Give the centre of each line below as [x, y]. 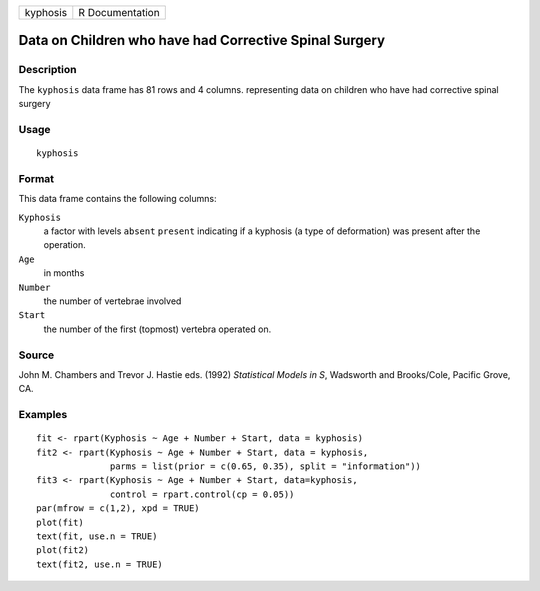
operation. [64, 245]
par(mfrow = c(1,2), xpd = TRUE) [118, 508]
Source [36, 355]
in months [64, 273]
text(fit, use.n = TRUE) [97, 536]
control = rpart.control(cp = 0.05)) [202, 494]
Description [47, 70]
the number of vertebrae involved [112, 301]
